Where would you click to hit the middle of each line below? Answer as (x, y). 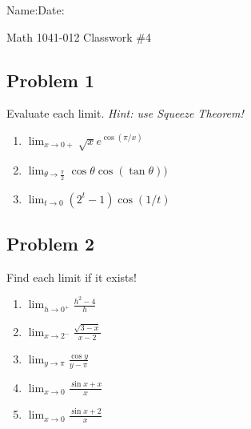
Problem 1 (50, 80)
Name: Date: (36, 10)
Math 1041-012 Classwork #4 (79, 36)
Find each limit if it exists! (72, 277)
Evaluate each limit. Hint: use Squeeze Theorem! (125, 113)
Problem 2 (50, 243)
